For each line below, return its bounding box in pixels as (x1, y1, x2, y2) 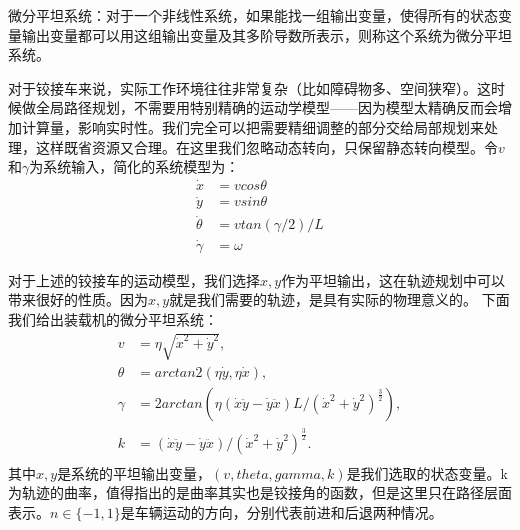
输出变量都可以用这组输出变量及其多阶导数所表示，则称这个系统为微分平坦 (21, 24, 512, 45)
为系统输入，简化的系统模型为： (29, 156, 240, 177)
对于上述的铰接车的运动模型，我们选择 (8, 269, 260, 290)
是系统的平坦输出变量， (57, 462, 212, 483)
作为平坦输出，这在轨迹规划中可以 (281, 269, 506, 290)
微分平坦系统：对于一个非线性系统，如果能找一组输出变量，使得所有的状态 (8, 5, 498, 25)
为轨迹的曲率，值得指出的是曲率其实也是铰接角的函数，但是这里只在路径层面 (8, 482, 512, 503)
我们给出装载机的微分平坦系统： (8, 308, 218, 329)
